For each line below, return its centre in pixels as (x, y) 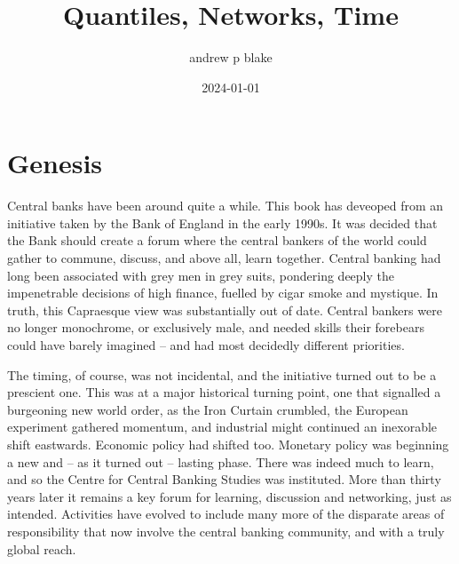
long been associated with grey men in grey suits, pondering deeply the (201, 275)
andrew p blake (231, 57)
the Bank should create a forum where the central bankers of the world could (217, 240)
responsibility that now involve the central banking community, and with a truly (226, 531)
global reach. (42, 548)
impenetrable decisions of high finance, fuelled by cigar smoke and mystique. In (223, 293)
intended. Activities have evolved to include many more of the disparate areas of (226, 514)
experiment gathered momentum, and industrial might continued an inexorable (222, 427)
